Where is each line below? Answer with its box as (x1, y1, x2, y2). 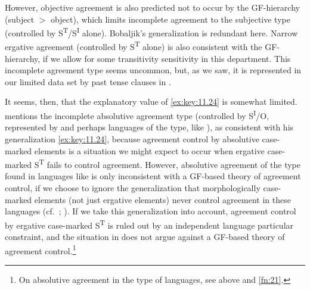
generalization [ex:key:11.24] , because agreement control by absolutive (5, 132, 259, 145)
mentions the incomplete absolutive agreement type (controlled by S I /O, (5, 108, 269, 121)
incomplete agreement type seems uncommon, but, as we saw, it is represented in (5, 64, 302, 76)
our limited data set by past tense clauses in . (5, 75, 171, 88)
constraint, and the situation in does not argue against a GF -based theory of (5, 230, 285, 242)
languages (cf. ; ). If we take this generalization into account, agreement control (5, 205, 296, 217)
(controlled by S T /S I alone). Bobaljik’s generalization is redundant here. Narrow (5, 25, 298, 39)
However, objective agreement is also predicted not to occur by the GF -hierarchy (5, 1, 300, 13)
